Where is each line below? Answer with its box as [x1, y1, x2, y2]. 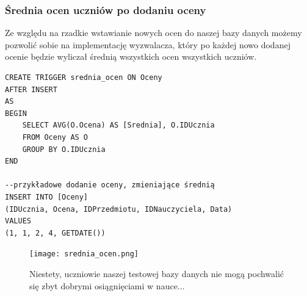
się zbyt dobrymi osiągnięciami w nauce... [29, 279, 185, 292]
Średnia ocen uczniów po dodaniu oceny [5, 2, 206, 17]
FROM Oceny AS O [22, 132, 88, 142]
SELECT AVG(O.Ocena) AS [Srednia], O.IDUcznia [22, 121, 215, 130]
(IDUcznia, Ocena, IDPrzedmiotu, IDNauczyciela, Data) [5, 204, 233, 214]
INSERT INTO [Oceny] [5, 192, 88, 201]
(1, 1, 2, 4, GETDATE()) [5, 228, 106, 237]
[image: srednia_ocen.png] [29, 250, 139, 259]
